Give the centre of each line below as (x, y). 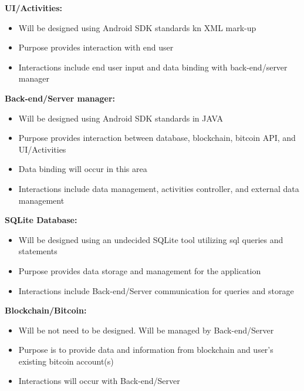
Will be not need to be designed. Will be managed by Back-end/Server (146, 330)
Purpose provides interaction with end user (96, 47)
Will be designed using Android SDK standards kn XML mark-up (137, 27)
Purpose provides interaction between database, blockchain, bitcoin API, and (157, 138)
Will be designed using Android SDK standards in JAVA (121, 118)
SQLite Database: (41, 220)
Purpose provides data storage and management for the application (140, 270)
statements (38, 251)
